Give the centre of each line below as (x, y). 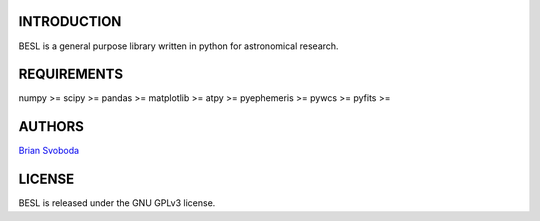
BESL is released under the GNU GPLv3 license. (117, 203)
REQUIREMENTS (71, 74)
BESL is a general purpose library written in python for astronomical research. (178, 46)
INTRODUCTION (70, 21)
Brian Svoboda (49, 151)
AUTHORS (51, 126)
